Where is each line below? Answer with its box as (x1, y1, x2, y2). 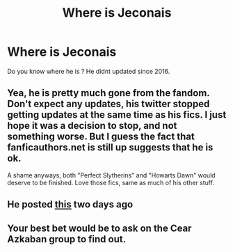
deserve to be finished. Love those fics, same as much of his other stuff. (7, 178, 214, 187)
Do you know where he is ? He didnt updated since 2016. (7, 67, 170, 75)
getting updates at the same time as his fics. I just (7, 109, 227, 121)
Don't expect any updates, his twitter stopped (7, 98, 210, 110)
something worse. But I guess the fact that (7, 131, 195, 143)
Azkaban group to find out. (7, 233, 127, 245)
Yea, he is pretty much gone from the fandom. (7, 87, 210, 99)
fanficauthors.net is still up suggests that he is (7, 141, 214, 154)
